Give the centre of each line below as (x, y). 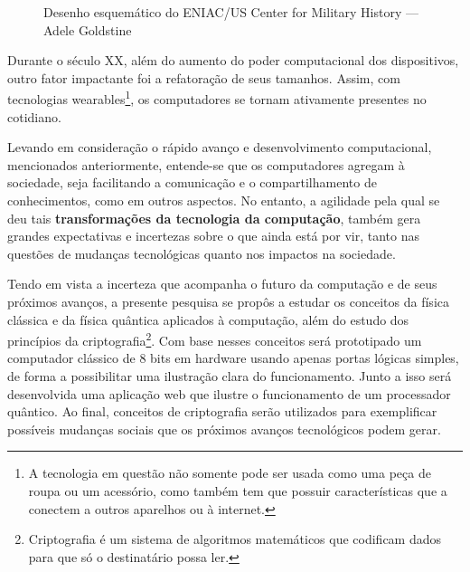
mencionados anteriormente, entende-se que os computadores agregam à (206, 164)
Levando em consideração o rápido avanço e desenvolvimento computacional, (220, 147)
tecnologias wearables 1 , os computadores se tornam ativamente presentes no (217, 98)
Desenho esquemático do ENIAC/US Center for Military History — (231, 12)
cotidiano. (34, 116)
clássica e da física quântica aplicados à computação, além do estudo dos (208, 319)
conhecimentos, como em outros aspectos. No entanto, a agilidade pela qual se (224, 200)
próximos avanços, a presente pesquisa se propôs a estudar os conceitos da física (228, 301)
